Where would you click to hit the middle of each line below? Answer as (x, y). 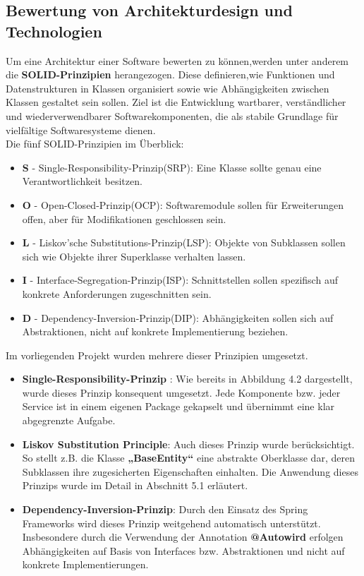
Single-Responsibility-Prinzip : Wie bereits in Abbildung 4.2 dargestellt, (187, 379)
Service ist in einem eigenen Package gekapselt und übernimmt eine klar (178, 406)
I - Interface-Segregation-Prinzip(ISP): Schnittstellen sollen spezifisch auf (180, 280)
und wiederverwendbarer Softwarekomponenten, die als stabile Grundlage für (172, 115)
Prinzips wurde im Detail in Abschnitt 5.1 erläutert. (135, 485)
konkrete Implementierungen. (85, 564)
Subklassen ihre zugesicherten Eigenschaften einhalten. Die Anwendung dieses (190, 471)
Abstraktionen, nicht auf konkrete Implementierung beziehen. (155, 331)
